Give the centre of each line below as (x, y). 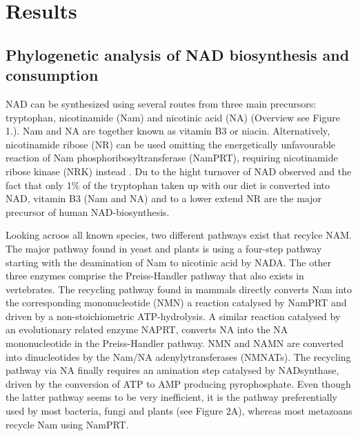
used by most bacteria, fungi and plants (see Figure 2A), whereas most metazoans (179, 411)
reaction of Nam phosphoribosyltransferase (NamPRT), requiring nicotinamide (172, 158)
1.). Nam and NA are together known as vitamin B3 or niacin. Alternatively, (168, 131)
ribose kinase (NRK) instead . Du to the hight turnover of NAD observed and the (179, 171)
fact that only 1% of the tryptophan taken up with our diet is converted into (168, 185)
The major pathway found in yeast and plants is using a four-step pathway (164, 248)
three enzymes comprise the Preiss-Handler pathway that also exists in (155, 276)
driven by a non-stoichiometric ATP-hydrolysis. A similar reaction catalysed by (173, 316)
